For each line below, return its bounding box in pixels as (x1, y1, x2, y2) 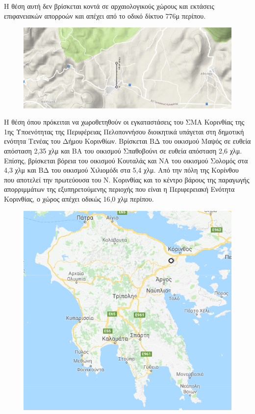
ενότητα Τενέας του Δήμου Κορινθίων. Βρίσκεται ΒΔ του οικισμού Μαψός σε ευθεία (4, 136, 251, 146)
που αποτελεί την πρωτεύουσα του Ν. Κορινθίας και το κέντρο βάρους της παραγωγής (4, 174, 250, 184)
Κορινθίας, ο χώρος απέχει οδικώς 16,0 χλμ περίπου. (4, 193, 154, 204)
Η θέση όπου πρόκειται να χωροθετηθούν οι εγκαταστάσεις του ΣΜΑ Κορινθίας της (4, 117, 245, 127)
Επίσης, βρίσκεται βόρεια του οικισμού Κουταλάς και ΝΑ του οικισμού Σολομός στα (4, 155, 248, 165)
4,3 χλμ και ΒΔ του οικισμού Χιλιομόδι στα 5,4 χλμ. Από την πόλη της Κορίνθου (4, 165, 239, 175)
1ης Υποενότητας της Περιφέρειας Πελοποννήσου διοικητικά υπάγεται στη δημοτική (4, 126, 244, 136)
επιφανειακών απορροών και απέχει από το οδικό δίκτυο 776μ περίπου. (4, 10, 206, 21)
